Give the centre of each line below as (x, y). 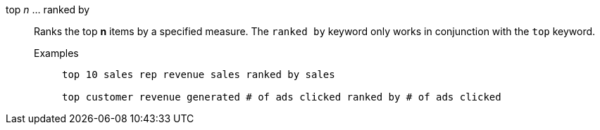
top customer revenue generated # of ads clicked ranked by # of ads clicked (282, 97)
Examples (56, 53)
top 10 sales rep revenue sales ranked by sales (199, 74)
